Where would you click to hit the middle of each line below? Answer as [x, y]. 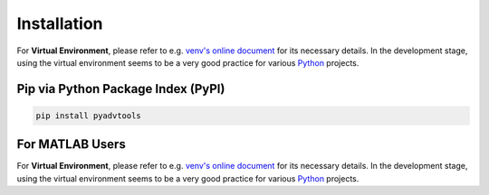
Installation [60, 23]
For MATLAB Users [71, 144]
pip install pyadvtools [89, 116]
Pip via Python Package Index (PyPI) [121, 89]
